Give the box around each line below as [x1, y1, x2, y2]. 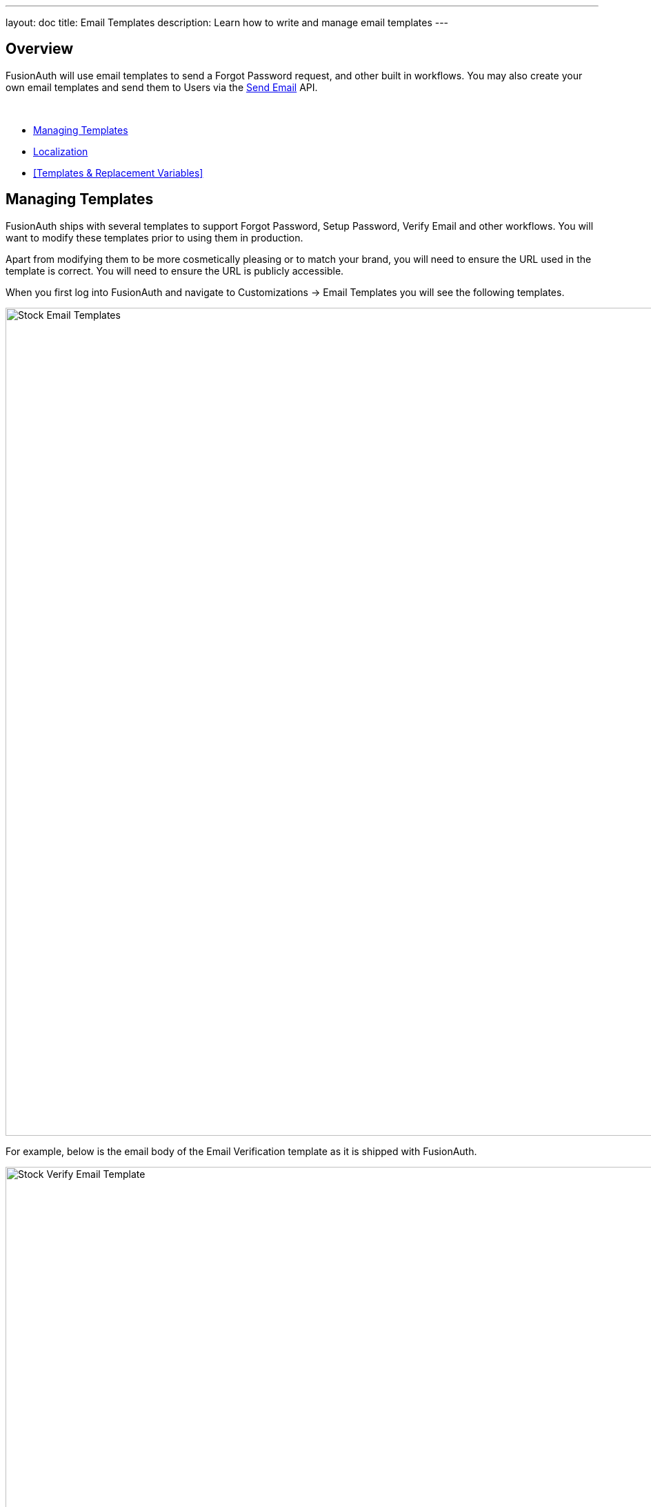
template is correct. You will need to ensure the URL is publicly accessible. [6, 264, 344, 277]
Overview [6, 40, 74, 58]
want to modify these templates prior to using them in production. [6, 231, 303, 244]
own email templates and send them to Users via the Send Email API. [6, 81, 318, 93]
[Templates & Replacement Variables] [33, 166, 203, 179]
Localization [33, 145, 88, 157]
